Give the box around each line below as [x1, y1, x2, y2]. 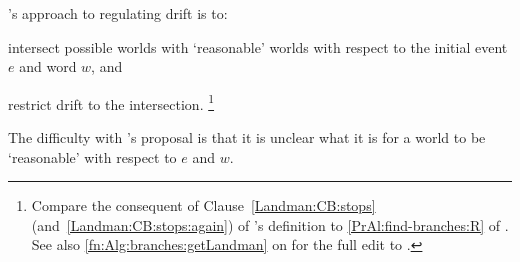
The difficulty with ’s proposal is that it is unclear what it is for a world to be [8, 127, 486, 148]
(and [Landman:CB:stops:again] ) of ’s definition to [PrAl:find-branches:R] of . [31, 214, 509, 235]
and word [19, 56, 77, 77]
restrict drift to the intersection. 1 [8, 90, 215, 114]
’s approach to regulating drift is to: [8, 3, 228, 23]
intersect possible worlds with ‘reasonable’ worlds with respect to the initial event [8, 36, 508, 57]
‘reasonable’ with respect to [8, 146, 177, 167]
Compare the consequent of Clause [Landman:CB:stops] [31, 195, 376, 216]
